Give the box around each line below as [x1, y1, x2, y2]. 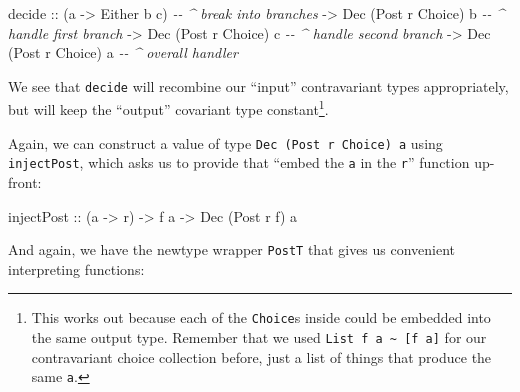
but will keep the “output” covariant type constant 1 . [8, 96, 329, 120]
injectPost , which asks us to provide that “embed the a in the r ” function [8, 152, 470, 173]
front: [8, 172, 42, 192]
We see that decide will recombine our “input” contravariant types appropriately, [8, 75, 509, 96]
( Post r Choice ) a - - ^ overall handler [8, 42, 238, 63]
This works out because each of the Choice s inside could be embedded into [31, 307, 491, 328]
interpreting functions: [8, 258, 145, 279]
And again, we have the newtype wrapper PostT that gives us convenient [8, 239, 456, 260]
